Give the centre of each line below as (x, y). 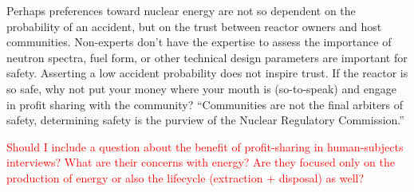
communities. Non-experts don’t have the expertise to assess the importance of (199, 42)
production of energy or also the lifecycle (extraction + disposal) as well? (185, 177)
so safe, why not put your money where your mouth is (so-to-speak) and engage (201, 88)
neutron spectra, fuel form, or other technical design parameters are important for (207, 57)
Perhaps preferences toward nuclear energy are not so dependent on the (181, 10)
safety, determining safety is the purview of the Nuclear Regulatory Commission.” (205, 120)
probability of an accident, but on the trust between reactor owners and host (194, 26)
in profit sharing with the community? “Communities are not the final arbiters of (205, 104)
